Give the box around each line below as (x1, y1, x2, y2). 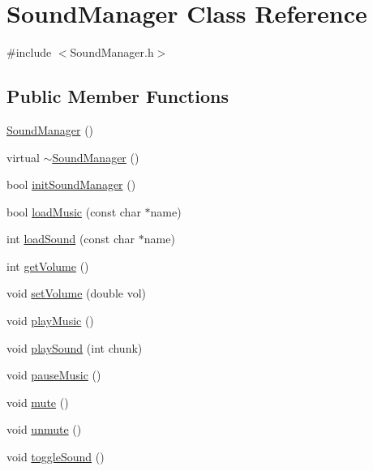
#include (6, 44, 52, 61)
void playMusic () (6, 312, 94, 329)
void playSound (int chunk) (6, 339, 143, 356)
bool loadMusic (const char (6, 203, 141, 220)
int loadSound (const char (6, 230, 135, 247)
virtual (6, 148, 40, 165)
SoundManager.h (70, 44, 154, 61)
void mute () (6, 393, 69, 410)
